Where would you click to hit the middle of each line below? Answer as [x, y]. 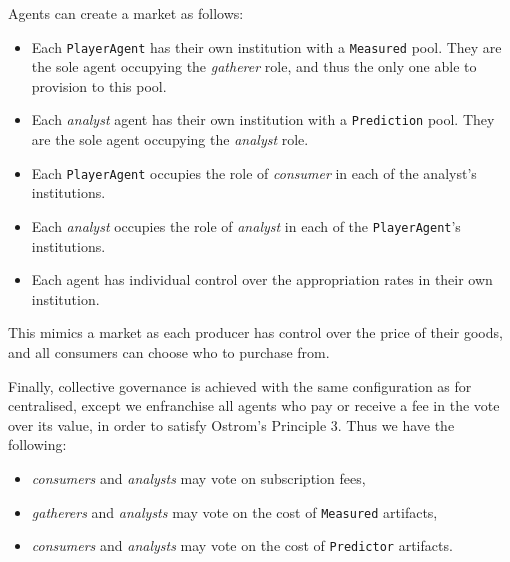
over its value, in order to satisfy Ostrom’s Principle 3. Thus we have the [231, 424]
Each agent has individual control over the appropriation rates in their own [262, 279]
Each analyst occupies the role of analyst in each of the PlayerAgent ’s [246, 225]
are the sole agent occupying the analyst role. [170, 139]
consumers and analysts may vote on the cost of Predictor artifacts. [242, 545]
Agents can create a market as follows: [126, 13]
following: [37, 444]
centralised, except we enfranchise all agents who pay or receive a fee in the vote [254, 405]
